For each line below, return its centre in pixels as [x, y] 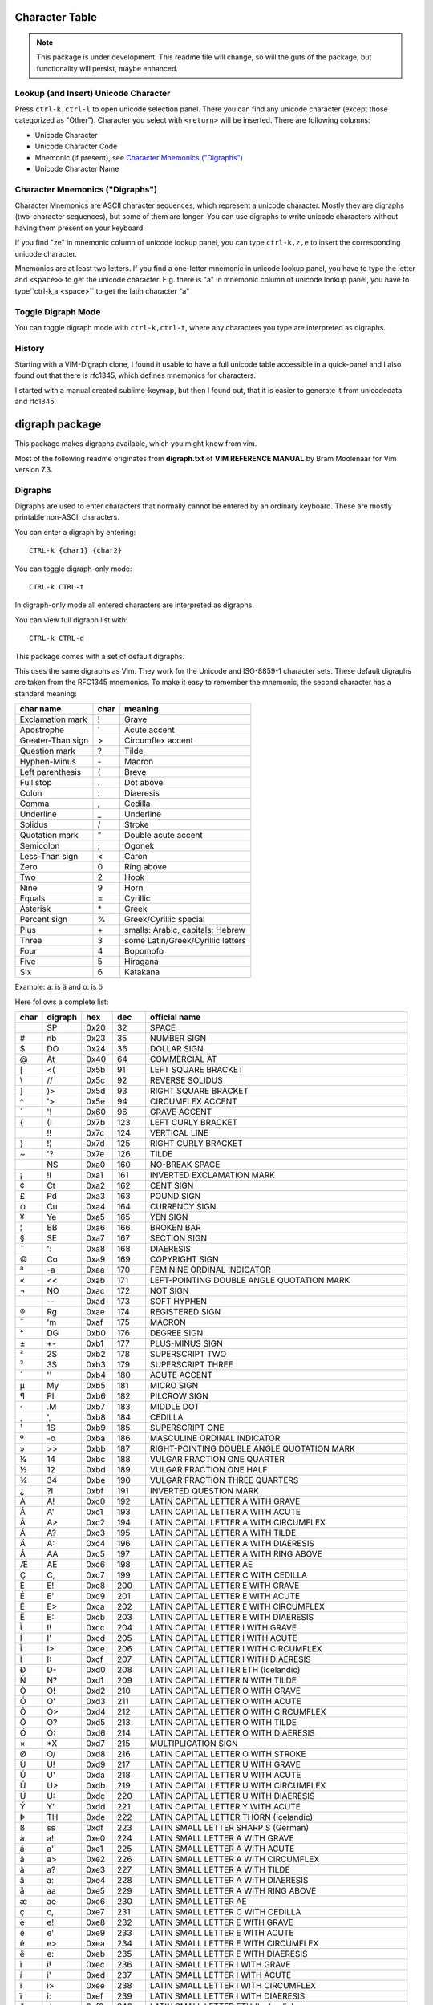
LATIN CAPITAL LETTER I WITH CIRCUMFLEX [236, 1648]
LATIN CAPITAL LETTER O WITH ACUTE [226, 1701]
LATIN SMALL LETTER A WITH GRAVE [222, 1838]
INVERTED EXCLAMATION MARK [212, 1175]
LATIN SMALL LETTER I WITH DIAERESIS [227, 1995]
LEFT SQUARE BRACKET [196, 1069]
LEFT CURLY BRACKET [194, 1122]
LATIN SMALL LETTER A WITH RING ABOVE [233, 1890]
